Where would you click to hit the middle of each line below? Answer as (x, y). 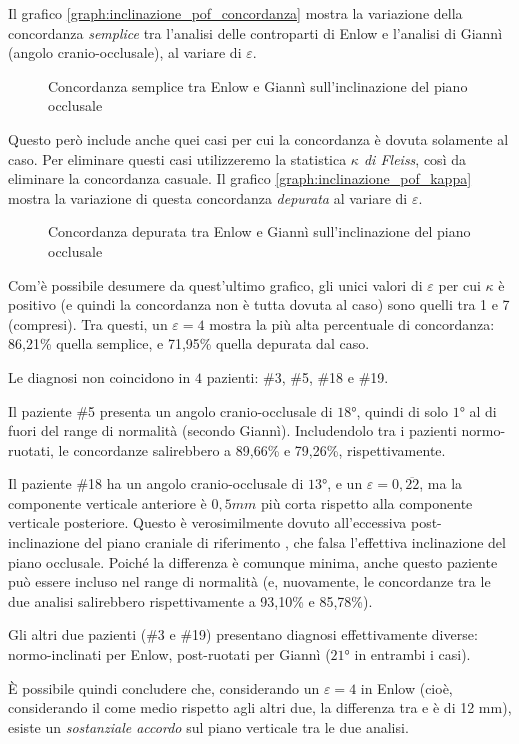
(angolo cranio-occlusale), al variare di (125, 52)
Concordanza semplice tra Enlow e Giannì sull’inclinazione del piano (258, 85)
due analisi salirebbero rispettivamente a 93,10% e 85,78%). (190, 600)
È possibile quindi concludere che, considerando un (164, 687)
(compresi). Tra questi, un (88, 323)
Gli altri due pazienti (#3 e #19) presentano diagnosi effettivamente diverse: (243, 634)
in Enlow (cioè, (406, 687)
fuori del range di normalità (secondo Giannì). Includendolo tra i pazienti (232, 430)
